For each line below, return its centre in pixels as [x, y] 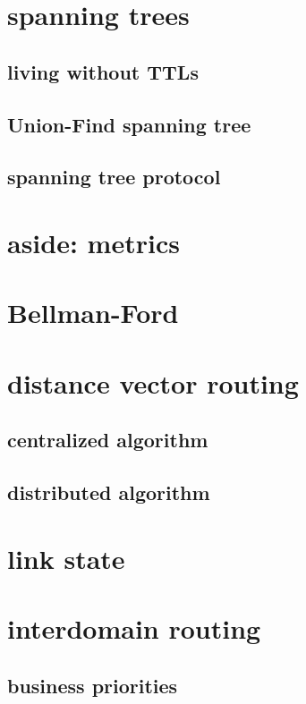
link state [66, 558]
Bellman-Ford [93, 313]
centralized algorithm [108, 440]
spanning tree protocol [114, 177]
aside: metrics [93, 242]
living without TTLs [103, 71]
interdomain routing [134, 628]
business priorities [93, 685]
